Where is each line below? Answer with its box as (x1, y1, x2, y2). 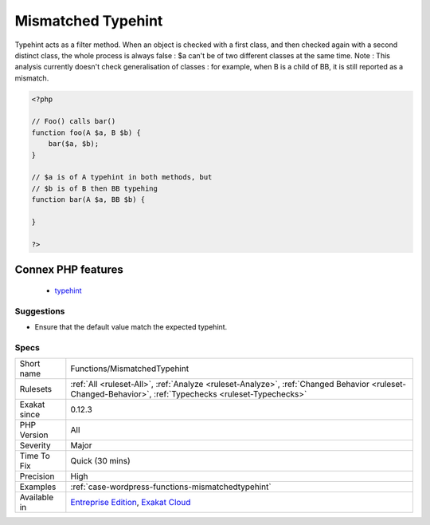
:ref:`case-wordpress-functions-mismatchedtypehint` (70, 481, 272, 492)
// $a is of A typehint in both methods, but (31, 172, 213, 182)
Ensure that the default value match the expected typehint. (34, 322, 228, 331)
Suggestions (14, 306, 65, 317)
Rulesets (19, 384, 52, 395)
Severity (19, 440, 51, 451)
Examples (19, 481, 57, 492)
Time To (19, 451, 51, 462)
